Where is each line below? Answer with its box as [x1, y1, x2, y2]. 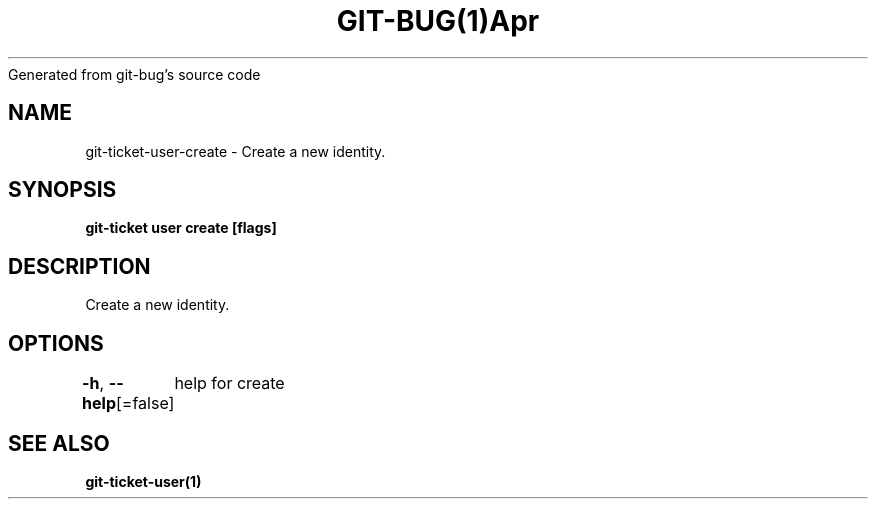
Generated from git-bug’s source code [8, 65, 261, 83]
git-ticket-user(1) [85, 472, 202, 490]
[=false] [116, 393, 175, 414]
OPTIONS [8, 330, 104, 356]
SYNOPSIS [8, 177, 117, 203]
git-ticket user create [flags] [85, 219, 277, 237]
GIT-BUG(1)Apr [336, 4, 540, 38]
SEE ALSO [8, 430, 110, 456]
